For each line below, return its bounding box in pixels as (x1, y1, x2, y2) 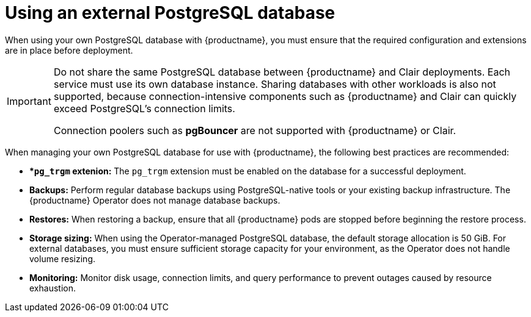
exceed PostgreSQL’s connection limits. (53, 102, 235, 115)
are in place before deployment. (5, 45, 133, 55)
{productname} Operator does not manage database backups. (29, 194, 280, 205)
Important (7, 94, 51, 107)
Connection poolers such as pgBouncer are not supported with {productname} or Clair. (53, 124, 456, 137)
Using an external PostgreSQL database (5, 2, 335, 23)
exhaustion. (29, 282, 76, 293)
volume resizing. (29, 253, 96, 264)
